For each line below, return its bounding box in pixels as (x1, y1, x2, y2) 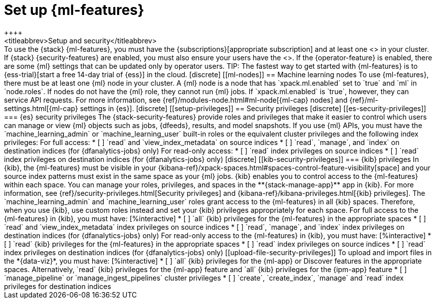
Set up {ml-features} (4, 1, 145, 18)
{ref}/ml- (349, 95, 378, 104)
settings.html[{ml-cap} (4, 104, 78, 113)
